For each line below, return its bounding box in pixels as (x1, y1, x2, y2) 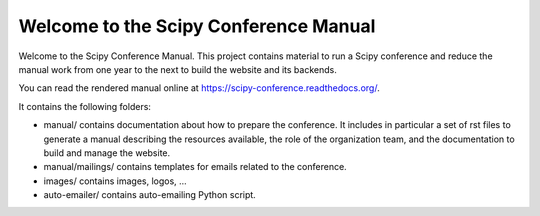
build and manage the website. (43, 146, 171, 159)
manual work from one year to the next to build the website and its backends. (18, 63, 337, 75)
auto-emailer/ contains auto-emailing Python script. (43, 189, 257, 201)
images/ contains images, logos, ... (43, 175, 187, 187)
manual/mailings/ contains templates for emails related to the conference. (43, 161, 347, 173)
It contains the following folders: (18, 100, 152, 112)
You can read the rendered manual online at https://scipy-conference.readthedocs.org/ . (18, 82, 380, 94)
